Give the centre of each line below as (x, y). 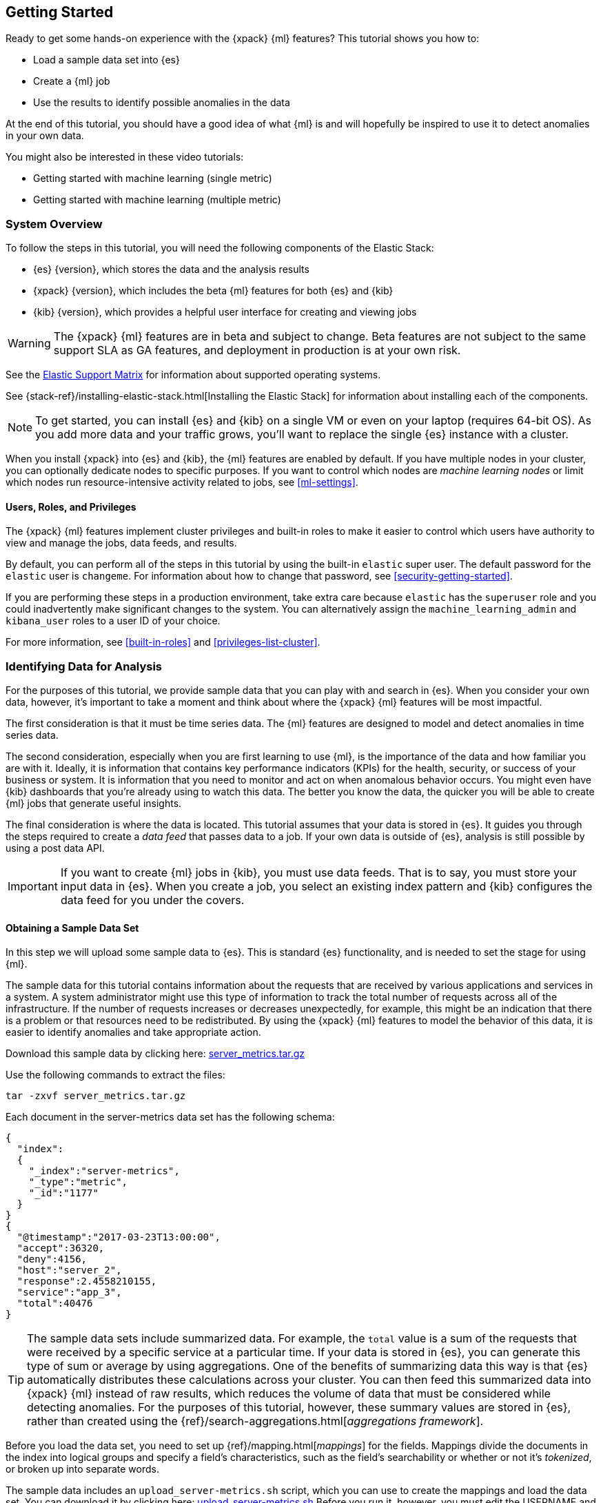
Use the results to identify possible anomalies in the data (162, 103)
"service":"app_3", (69, 1292)
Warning (29, 344)
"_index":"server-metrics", (104, 1171)
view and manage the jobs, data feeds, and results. (121, 543)
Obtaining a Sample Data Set (72, 928)
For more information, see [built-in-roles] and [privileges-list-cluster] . (163, 642)
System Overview (54, 224)
